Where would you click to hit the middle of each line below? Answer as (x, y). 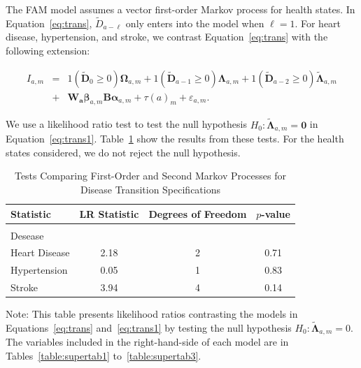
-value (276, 213)
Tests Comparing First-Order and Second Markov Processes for (150, 176)
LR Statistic (109, 213)
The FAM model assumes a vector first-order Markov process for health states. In (180, 9)
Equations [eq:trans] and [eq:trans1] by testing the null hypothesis (149, 328)
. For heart (318, 23)
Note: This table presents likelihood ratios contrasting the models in (152, 314)
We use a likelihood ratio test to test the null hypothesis (126, 124)
